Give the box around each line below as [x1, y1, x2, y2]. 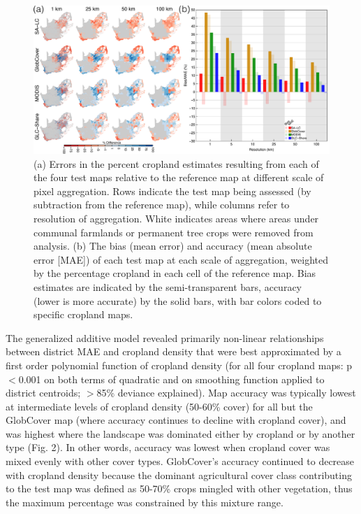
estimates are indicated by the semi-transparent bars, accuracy [34, 279, 302, 294]
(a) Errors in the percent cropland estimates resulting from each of [34, 156, 319, 171]
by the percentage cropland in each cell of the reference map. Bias [34, 266, 316, 280]
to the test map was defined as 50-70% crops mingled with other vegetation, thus [6, 481, 353, 496]
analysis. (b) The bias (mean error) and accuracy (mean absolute [34, 238, 312, 253]
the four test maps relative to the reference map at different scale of [34, 170, 324, 185]
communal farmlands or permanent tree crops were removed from [34, 224, 314, 239]
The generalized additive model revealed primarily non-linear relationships [6, 330, 324, 345]
